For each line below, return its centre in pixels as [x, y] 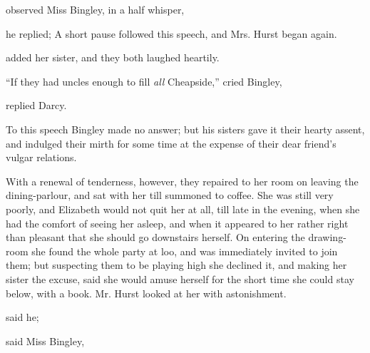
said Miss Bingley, [45, 341]
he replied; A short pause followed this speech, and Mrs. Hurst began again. [171, 33]
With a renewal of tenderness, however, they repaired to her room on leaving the [182, 181]
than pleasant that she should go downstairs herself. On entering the [155, 237]
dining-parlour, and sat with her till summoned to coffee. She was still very [170, 195]
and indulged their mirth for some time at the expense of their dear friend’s [171, 143]
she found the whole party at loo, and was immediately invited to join [185, 251]
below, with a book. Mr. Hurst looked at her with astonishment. [146, 293]
